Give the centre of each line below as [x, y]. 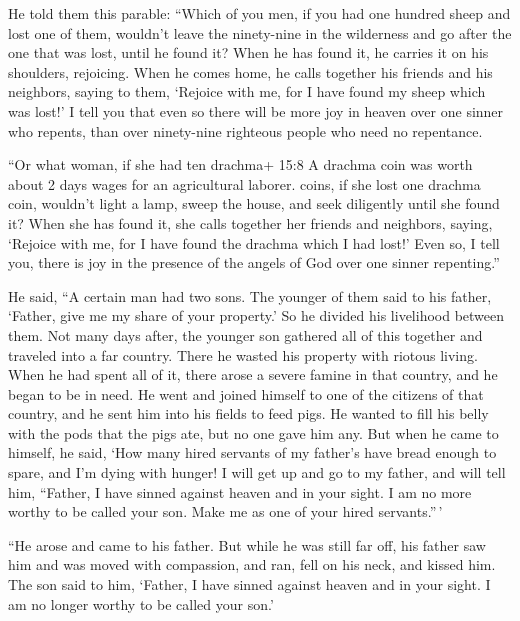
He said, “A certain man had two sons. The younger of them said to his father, [250, 295]
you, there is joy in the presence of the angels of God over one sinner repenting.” [254, 262]
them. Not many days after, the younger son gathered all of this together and [245, 334]
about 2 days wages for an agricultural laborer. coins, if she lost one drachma [244, 183]
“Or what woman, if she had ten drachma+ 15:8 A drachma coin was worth [240, 164]
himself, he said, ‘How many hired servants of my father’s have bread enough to [252, 452]
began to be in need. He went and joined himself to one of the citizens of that [246, 393]
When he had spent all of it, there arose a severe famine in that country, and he [253, 374]
